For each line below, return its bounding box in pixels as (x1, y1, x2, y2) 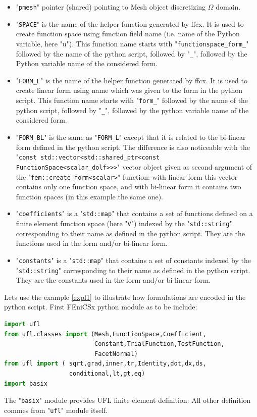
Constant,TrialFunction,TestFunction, (94, 340, 225, 348)
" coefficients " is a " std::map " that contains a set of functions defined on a (16, 208, 253, 219)
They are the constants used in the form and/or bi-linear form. (16, 275, 211, 285)
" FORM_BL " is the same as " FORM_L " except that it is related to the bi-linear (16, 131, 246, 142)
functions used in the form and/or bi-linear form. (16, 238, 168, 248)
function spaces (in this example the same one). (16, 191, 163, 201)
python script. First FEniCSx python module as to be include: (4, 301, 197, 312)
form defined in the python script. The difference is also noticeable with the (16, 141, 250, 152)
